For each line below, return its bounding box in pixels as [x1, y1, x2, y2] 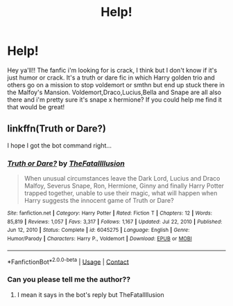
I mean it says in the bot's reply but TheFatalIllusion [17, 290, 164, 298]
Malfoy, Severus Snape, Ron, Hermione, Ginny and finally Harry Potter [24, 181, 224, 190]
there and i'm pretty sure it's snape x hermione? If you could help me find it [7, 95, 222, 104]
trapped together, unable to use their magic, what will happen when [24, 189, 218, 197]
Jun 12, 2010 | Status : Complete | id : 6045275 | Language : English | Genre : [7, 226, 190, 234]
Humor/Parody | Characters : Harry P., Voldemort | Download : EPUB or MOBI [7, 235, 192, 242]
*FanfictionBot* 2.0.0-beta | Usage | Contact [7, 256, 130, 266]
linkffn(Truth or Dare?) [7, 123, 106, 135]
